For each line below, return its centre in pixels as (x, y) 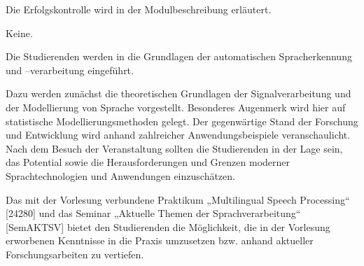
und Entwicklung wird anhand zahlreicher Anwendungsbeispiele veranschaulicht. (178, 135)
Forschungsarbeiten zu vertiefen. (75, 254)
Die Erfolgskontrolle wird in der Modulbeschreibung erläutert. (139, 9)
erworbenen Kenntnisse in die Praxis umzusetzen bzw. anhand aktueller (160, 240)
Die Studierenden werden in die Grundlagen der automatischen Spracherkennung (179, 56)
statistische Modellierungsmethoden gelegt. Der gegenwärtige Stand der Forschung (182, 121)
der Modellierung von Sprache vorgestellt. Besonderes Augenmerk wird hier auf (176, 107)
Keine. (19, 33)
